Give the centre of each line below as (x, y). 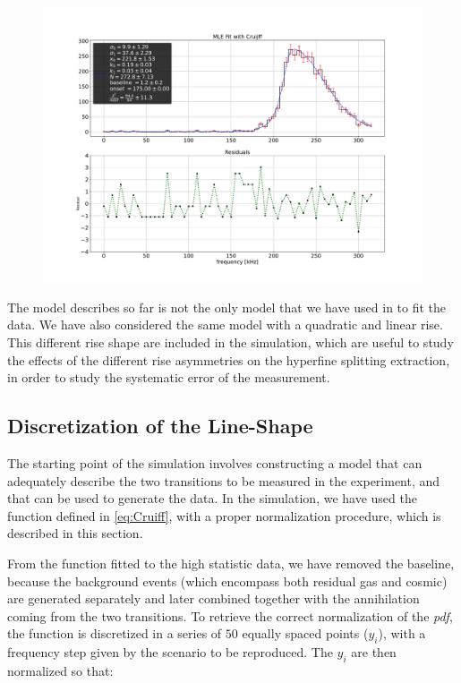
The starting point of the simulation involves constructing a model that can (215, 463)
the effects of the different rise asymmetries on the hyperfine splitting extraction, (229, 359)
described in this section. (75, 533)
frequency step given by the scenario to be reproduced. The (170, 652)
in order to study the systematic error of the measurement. (169, 377)
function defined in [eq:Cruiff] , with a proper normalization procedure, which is (224, 515)
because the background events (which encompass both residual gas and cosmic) (227, 581)
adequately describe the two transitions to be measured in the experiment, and (224, 480)
